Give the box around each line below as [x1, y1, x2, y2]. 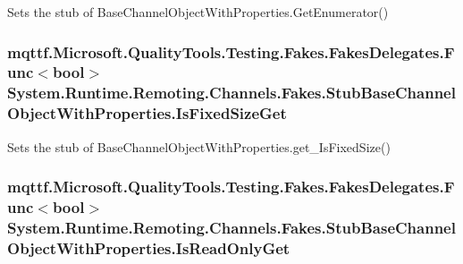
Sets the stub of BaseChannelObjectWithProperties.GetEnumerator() [7, 3, 389, 21]
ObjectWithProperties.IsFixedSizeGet [7, 102, 287, 124]
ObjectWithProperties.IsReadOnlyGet [7, 236, 290, 259]
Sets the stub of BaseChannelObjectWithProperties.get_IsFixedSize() [7, 137, 391, 156]
